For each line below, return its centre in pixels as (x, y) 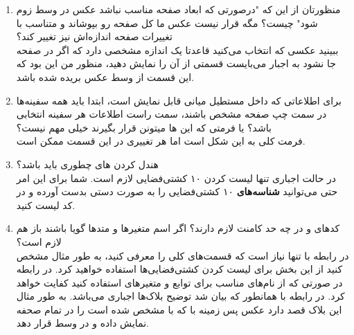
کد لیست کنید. (46, 205)
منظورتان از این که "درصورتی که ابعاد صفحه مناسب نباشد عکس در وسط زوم (178, 9)
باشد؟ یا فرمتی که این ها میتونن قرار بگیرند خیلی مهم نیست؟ (144, 127)
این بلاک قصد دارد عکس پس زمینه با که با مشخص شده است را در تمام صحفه (179, 309)
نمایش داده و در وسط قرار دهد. (82, 323)
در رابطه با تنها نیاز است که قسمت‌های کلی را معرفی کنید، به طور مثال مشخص (183, 255)
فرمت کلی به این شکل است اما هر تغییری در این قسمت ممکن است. (161, 141)
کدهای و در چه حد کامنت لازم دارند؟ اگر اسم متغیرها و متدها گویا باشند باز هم (178, 228)
